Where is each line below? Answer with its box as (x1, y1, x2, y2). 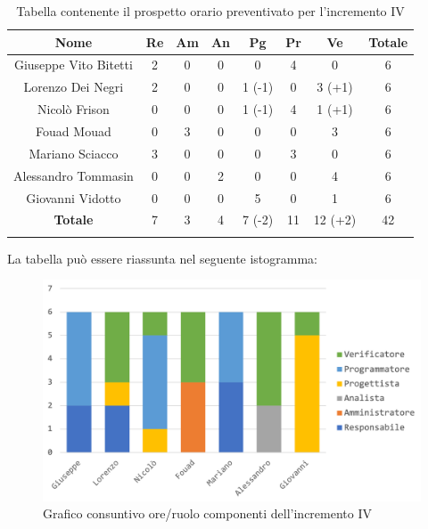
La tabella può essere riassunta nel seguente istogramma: (7, 248, 318, 267)
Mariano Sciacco (29, 143, 119, 162)
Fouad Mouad (36, 121, 111, 140)
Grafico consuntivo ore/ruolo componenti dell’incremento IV (43, 504, 373, 523)
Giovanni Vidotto (26, 188, 121, 207)
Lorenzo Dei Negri (23, 77, 124, 96)
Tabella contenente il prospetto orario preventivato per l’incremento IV (16, 2, 405, 20)
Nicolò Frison (37, 100, 110, 118)
